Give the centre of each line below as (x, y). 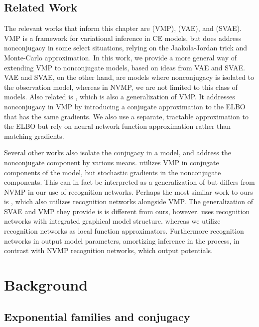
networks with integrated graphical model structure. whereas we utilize (112, 221)
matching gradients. (34, 136)
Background (46, 285)
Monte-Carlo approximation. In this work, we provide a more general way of (120, 57)
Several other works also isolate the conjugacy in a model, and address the (118, 153)
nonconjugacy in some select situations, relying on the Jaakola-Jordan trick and (126, 48)
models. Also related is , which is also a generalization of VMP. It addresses (120, 97)
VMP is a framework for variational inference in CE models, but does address (123, 38)
